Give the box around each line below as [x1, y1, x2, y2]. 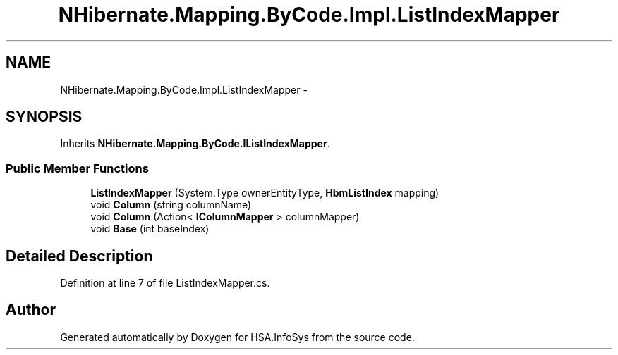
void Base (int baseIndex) [90, 223, 210, 235]
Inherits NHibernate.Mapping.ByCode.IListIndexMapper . [60, 137, 330, 150]
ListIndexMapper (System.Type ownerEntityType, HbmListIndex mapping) [90, 187, 440, 199]
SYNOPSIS [6, 108, 83, 126]
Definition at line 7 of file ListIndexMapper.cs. [60, 277, 270, 289]
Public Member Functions [6, 161, 149, 175]
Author [6, 301, 56, 319]
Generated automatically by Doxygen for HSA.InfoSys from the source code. [60, 330, 415, 343]
